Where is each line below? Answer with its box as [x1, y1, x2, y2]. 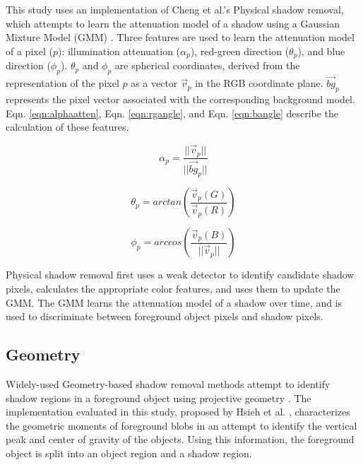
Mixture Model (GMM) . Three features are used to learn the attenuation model [6, 30, 355, 45]
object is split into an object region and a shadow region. [6, 445, 252, 460]
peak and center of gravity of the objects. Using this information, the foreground [6, 432, 355, 447]
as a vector [131, 76, 178, 90]
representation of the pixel [6, 76, 119, 90]
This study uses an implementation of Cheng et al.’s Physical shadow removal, [6, 2, 344, 16]
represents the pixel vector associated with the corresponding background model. [6, 92, 355, 107]
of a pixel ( [6, 43, 53, 58]
